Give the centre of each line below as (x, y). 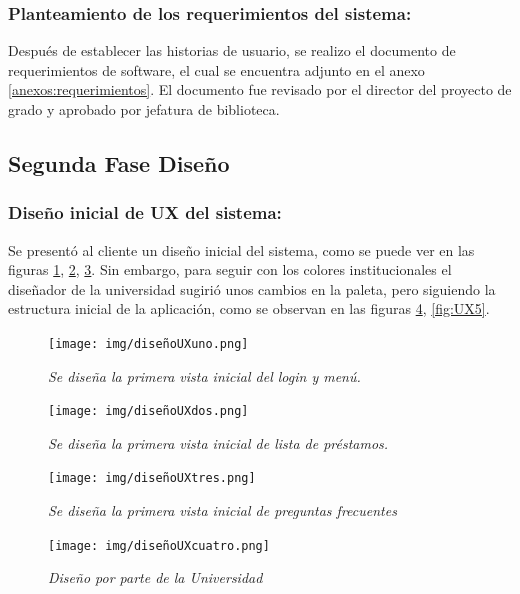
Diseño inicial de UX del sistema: (145, 212)
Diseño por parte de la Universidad (155, 577)
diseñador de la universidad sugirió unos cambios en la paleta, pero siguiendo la (252, 288)
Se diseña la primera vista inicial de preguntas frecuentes (222, 510)
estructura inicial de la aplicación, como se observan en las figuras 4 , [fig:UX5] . (249, 308)
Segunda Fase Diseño (119, 162)
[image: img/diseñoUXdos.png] (148, 411)
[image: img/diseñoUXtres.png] (152, 478)
